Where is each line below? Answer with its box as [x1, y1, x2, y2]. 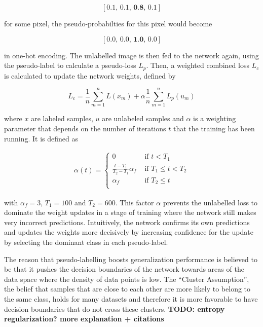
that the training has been [173, 123, 255, 133]
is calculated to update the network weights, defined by [4, 70, 176, 81]
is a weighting [193, 113, 236, 124]
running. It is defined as [4, 133, 79, 143]
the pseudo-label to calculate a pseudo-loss [4, 60, 136, 70]
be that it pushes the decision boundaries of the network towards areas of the [4, 264, 244, 274]
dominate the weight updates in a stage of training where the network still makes [4, 207, 256, 217]
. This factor [115, 197, 154, 207]
